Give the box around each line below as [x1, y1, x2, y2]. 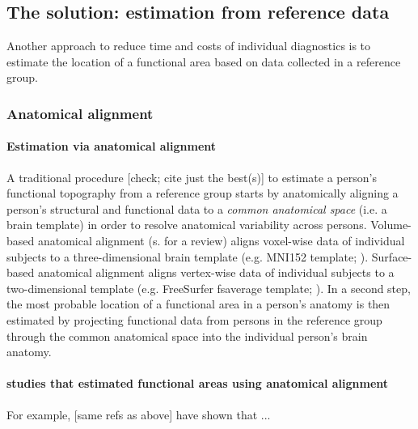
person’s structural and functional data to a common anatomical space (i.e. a [6, 200, 387, 217]
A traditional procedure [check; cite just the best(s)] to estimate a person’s [6, 168, 377, 185]
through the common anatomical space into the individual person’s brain [6, 327, 368, 344]
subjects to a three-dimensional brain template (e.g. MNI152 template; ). [6, 248, 369, 265]
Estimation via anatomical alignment [6, 138, 217, 155]
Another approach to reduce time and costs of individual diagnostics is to [6, 37, 371, 54]
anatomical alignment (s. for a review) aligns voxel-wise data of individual [37, 232, 405, 248]
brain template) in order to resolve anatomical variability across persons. [6, 216, 367, 233]
